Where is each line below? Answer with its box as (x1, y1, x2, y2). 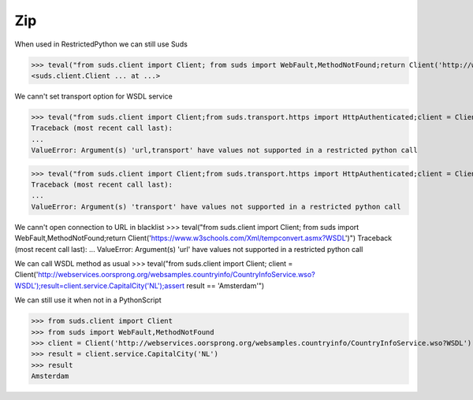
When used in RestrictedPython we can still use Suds (14, 39, 188, 49)
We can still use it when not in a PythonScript (14, 295, 162, 305)
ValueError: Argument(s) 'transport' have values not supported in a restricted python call (31, 202, 401, 211)
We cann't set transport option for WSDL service (14, 91, 173, 101)
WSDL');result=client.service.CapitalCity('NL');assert (14, 280, 185, 291)
